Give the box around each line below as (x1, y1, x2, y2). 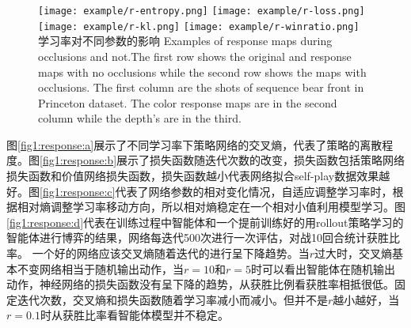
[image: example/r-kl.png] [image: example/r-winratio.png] (38, 21, 360, 32)
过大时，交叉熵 (314, 245, 392, 262)
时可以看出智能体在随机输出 (250, 260, 395, 277)
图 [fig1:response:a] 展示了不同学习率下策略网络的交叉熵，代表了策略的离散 (6, 136, 382, 153)
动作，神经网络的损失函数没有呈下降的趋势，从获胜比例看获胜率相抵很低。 (6, 276, 394, 292)
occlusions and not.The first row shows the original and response (38, 47, 352, 64)
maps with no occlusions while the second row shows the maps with (38, 63, 367, 80)
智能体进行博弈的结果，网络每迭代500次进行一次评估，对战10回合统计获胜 (6, 229, 389, 246)
